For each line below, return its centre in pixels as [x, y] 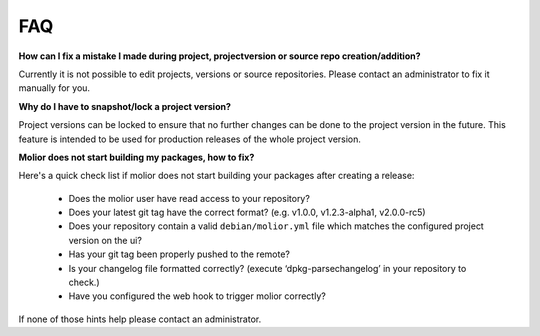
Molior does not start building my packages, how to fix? [136, 157]
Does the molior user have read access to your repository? [189, 198]
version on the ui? [105, 240]
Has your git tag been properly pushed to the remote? [179, 254]
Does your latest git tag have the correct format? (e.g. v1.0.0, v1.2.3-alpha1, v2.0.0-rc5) [247, 212]
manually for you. [54, 88]
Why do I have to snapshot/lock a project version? [125, 106]
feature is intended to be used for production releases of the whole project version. [190, 139]
